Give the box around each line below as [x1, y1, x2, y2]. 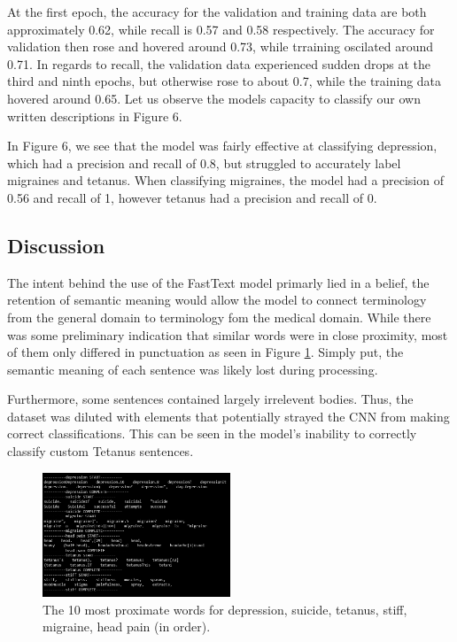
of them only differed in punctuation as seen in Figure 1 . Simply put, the [7, 343, 404, 361]
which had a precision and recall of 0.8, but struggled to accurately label [7, 153, 401, 172]
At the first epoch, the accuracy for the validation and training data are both [7, 3, 427, 20]
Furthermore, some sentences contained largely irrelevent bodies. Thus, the [7, 390, 414, 408]
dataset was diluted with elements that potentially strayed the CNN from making [7, 406, 450, 425]
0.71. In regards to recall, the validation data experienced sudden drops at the [7, 54, 431, 73]
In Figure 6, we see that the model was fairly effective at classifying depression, [7, 136, 438, 155]
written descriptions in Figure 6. [7, 106, 182, 125]
